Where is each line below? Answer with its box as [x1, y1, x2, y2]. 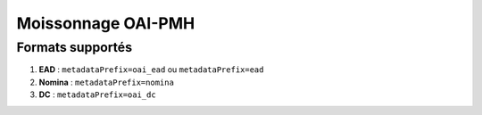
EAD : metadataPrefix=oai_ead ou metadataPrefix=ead [38, 64, 264, 75]
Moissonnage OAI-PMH [16, 13, 195, 33]
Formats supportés [16, 39, 133, 55]
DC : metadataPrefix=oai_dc [38, 89, 156, 100]
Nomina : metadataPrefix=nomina [38, 77, 174, 87]
